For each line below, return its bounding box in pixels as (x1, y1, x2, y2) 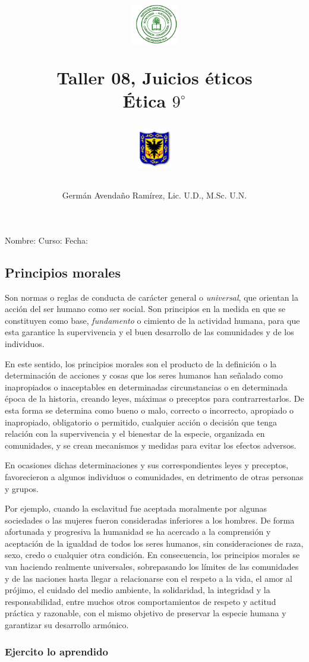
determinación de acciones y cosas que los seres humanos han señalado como (5, 369, 283, 382)
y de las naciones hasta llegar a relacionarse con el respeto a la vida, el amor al (5, 572, 292, 584)
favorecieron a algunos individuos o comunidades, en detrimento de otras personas (5, 470, 304, 483)
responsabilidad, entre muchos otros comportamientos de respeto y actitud (5, 595, 276, 607)
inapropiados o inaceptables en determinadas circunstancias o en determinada (5, 380, 288, 393)
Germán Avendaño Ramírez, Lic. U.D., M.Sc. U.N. (62, 189, 247, 201)
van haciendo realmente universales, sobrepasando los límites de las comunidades (5, 560, 299, 573)
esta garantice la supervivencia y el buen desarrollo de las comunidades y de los (5, 326, 294, 338)
